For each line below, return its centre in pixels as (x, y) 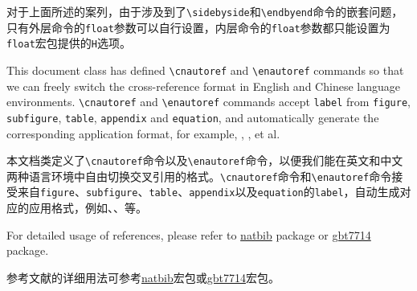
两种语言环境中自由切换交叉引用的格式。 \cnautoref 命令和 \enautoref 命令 (199, 176)
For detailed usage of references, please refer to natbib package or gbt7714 (189, 234)
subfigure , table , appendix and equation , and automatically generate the (193, 117)
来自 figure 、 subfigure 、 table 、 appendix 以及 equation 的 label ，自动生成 (208, 192)
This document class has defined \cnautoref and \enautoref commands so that (205, 70)
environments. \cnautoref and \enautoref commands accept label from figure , (208, 102)
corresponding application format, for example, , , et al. (143, 133)
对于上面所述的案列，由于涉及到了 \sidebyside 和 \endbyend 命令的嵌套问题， (205, 11)
